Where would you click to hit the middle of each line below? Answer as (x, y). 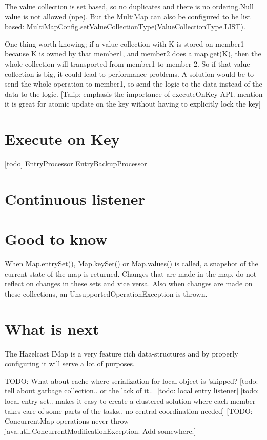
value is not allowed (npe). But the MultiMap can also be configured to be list (128, 16)
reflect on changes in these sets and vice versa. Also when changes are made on (129, 284)
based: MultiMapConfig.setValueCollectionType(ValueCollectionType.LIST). (125, 26)
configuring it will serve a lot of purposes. (70, 363)
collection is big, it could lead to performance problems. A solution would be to (129, 74)
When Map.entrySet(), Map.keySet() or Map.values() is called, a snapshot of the (131, 264)
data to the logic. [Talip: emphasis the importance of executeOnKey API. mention (134, 93)
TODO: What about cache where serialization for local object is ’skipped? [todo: (131, 380)
